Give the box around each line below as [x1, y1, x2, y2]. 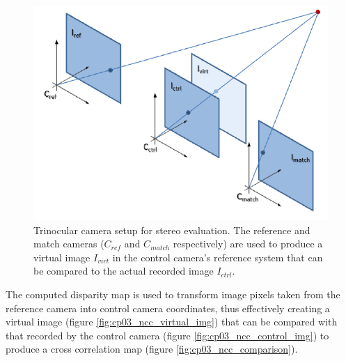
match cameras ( [33, 236, 104, 251]
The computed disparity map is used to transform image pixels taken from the [6, 287, 340, 301]
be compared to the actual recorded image [33, 263, 214, 278]
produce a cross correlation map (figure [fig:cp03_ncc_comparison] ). [6, 341, 298, 356]
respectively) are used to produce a [173, 236, 323, 251]
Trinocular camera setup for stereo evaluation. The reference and [33, 222, 310, 237]
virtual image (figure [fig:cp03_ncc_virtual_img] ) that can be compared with [6, 314, 338, 329]
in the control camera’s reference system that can [112, 249, 323, 264]
